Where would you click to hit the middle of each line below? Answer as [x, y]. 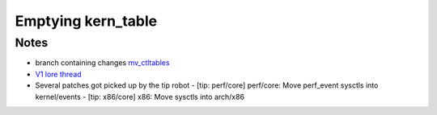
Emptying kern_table [86, 21]
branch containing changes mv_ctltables [102, 63]
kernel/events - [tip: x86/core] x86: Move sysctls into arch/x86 [140, 97]
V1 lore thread [58, 74]
